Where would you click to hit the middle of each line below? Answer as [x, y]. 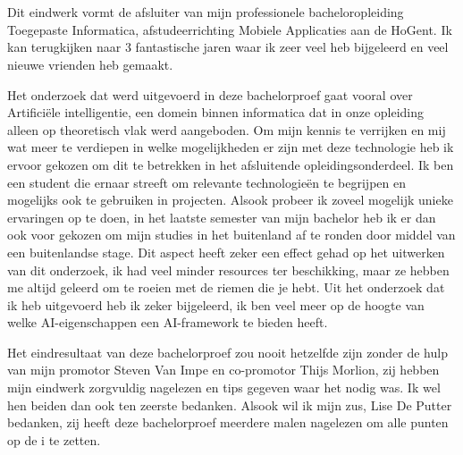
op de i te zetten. [54, 439]
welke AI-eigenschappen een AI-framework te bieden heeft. [168, 322]
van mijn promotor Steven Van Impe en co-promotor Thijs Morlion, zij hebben [223, 370]
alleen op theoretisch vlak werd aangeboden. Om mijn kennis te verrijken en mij [227, 129]
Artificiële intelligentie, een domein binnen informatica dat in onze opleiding [216, 112]
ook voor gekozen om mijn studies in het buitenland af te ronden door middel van [231, 235]
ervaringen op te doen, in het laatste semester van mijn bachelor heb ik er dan [222, 217]
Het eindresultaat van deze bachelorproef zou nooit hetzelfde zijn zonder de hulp [227, 352]
